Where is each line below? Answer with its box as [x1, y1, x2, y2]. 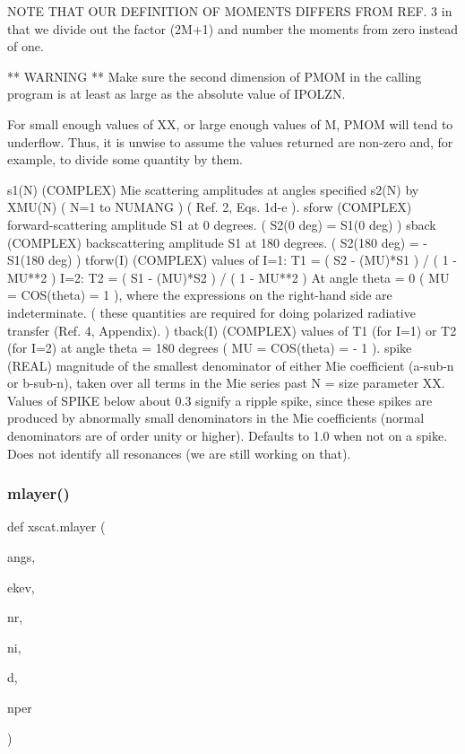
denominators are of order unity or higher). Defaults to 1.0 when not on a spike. [7, 426, 448, 445]
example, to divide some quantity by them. [7, 150, 243, 169]
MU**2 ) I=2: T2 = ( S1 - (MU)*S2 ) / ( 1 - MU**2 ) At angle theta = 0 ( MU [7, 267, 450, 286]
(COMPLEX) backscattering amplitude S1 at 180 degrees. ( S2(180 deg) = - [7, 232, 428, 251]
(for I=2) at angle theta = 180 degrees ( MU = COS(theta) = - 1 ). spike [7, 338, 412, 357]
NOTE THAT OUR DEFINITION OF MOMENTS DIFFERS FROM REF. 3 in [7, 2, 452, 20]
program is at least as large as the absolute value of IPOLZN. [7, 84, 346, 103]
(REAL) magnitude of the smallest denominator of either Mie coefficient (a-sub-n [7, 355, 454, 374]
